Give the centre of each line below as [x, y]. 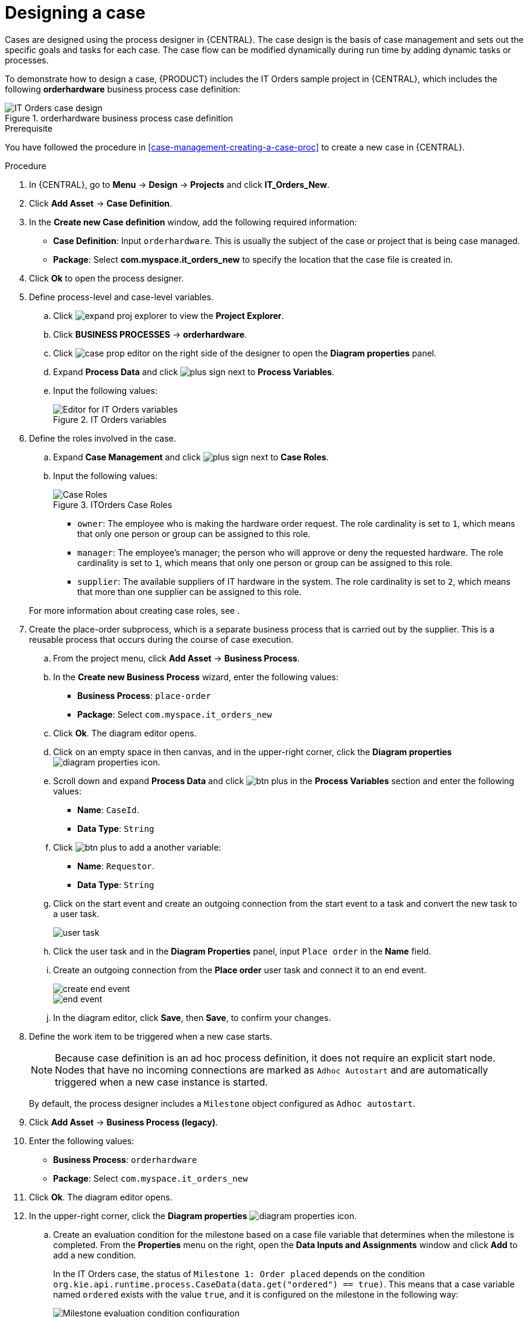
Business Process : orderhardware [125, 1159]
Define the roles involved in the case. [103, 438]
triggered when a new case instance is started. [161, 1082]
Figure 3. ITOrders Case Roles [113, 504]
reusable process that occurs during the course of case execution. [161, 639]
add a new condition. [95, 1255]
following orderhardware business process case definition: [123, 89]
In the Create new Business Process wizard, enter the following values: [196, 677]
